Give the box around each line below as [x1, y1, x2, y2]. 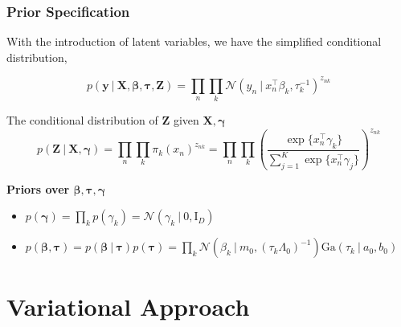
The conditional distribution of [6, 112, 158, 129]
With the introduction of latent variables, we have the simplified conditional [6, 33, 382, 50]
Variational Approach [6, 289, 250, 322]
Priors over [6, 180, 70, 197]
